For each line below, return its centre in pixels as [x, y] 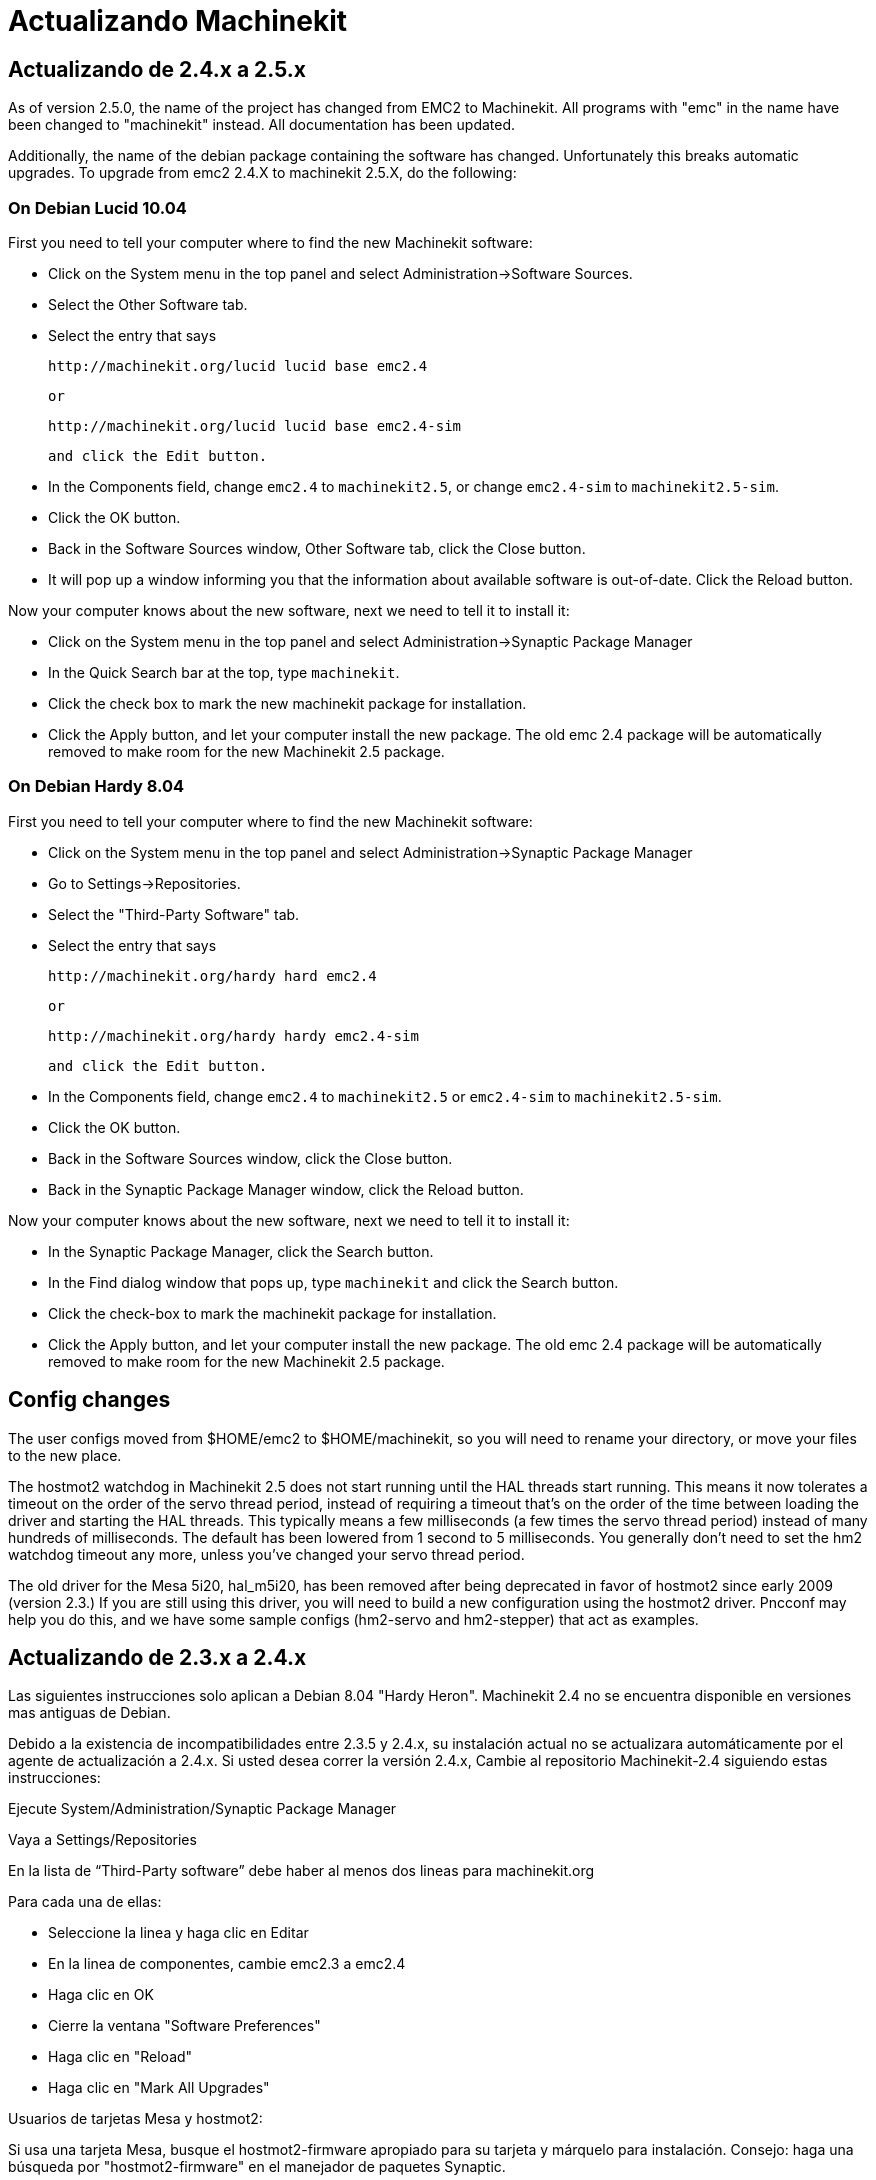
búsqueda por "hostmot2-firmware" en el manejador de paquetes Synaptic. [257, 2167]
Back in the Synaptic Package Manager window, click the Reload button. [286, 1189]
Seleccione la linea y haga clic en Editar [178, 1933]
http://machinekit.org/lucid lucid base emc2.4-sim [255, 425]
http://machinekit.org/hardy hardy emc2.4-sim [233, 1035]
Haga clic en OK [101, 1995]
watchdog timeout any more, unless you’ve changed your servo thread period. [266, 1554]
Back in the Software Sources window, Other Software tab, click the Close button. [317, 548]
